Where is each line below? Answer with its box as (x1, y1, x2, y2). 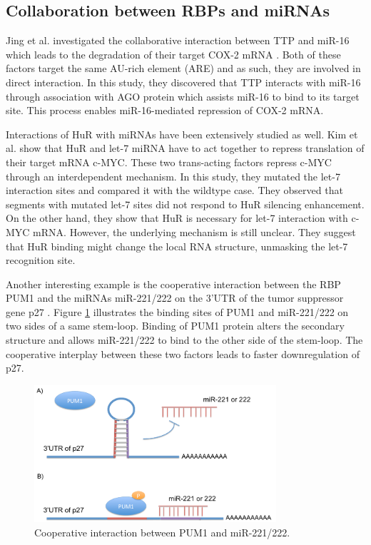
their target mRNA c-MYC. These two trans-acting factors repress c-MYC (6, 154, 332, 169)
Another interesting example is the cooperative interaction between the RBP (6, 276, 341, 291)
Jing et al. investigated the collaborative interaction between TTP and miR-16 (6, 33, 350, 48)
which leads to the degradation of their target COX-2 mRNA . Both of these (6, 46, 341, 61)
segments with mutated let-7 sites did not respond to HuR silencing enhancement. (6, 196, 365, 211)
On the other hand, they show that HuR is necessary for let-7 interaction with (6, 210, 348, 225)
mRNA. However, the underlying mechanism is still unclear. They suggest (33, 224, 356, 239)
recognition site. (6, 253, 76, 268)
